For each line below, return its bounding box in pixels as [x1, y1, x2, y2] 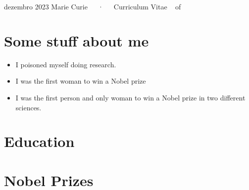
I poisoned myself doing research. [15, 59, 116, 69]
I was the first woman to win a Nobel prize [15, 76, 146, 86]
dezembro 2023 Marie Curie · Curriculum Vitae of [4, 1, 181, 11]
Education [4, 131, 75, 151]
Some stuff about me [4, 30, 149, 50]
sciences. [15, 102, 42, 112]
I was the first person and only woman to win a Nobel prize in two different [15, 92, 246, 102]
